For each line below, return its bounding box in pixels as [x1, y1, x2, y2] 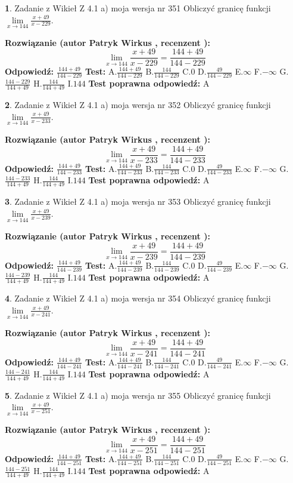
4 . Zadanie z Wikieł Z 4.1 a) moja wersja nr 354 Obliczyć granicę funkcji [5, 292, 271, 304]
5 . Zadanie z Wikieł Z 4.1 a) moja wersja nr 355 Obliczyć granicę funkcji [5, 389, 271, 401]
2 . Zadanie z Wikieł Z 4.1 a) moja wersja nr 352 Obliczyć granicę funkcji [5, 99, 271, 111]
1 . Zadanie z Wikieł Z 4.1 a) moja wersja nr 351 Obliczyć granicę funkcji [5, 2, 271, 14]
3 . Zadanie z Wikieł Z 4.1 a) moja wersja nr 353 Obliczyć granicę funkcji [5, 195, 271, 208]
